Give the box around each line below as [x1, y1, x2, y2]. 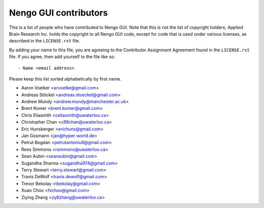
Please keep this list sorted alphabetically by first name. [9, 76, 122, 82]
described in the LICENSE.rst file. [9, 38, 80, 44]
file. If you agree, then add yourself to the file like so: [9, 54, 115, 60]
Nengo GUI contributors [9, 7, 108, 18]
